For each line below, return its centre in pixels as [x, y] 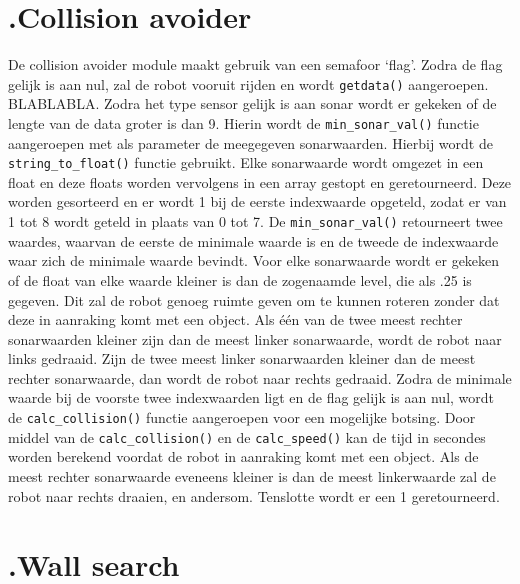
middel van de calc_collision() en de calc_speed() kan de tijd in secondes [247, 436]
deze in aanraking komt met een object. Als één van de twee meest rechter [235, 319]
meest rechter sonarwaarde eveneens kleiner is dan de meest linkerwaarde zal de [252, 475]
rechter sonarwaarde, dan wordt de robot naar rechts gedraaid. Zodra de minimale [260, 377]
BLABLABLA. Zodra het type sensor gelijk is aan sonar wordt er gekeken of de [252, 103]
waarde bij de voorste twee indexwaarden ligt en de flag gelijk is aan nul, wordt [251, 397]
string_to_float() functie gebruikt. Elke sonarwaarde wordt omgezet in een [246, 162]
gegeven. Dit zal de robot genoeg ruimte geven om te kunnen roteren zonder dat [254, 299]
